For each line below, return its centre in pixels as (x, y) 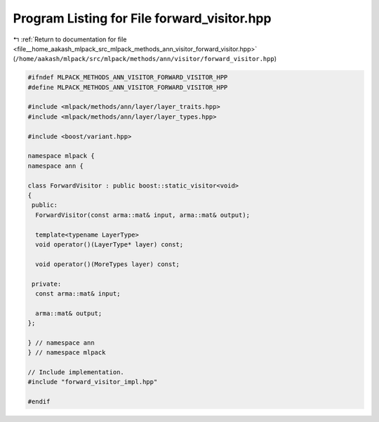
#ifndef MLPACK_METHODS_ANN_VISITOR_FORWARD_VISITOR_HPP (128, 78)
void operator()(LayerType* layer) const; (109, 244)
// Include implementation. (76, 372)
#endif (39, 402)
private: (47, 284)
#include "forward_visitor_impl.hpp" (93, 382)
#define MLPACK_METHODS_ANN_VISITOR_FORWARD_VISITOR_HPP (128, 87)
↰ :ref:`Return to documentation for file (70, 39)
